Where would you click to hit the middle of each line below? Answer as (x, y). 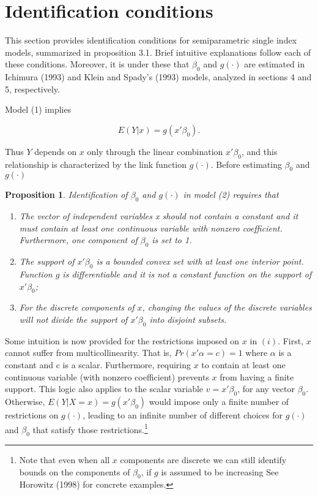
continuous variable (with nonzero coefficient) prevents (107, 376)
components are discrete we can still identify (203, 460)
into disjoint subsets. (188, 319)
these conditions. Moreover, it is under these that (97, 64)
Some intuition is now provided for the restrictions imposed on (122, 340)
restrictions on (32, 415)
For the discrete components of (77, 307)
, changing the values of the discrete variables (227, 307)
